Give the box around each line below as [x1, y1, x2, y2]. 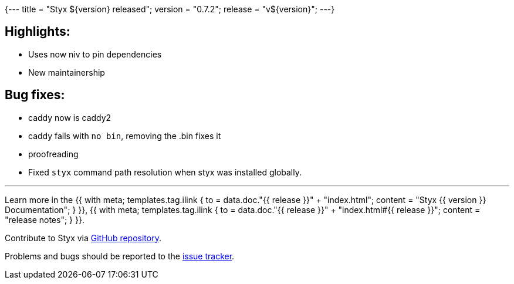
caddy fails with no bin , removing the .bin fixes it [28, 130, 221, 141]
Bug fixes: [5, 87, 65, 103]
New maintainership [28, 67, 105, 77]
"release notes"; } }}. [5, 214, 84, 225]
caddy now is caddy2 [28, 112, 111, 123]
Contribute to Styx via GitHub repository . [5, 232, 161, 243]
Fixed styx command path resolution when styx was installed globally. [28, 167, 302, 177]
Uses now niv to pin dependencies [28, 49, 162, 59]
